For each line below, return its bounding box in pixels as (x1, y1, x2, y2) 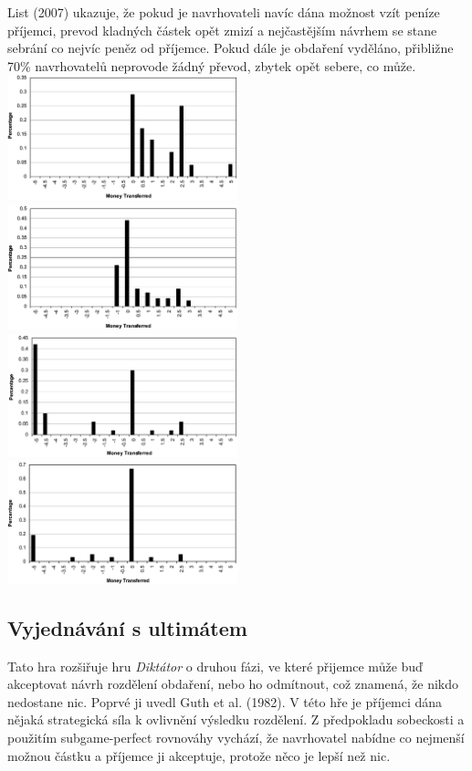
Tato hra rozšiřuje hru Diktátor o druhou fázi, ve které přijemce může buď (7, 656, 423, 675)
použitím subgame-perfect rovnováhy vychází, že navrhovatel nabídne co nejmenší (7, 727, 465, 746)
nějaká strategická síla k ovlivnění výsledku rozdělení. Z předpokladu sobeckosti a (7, 710, 465, 729)
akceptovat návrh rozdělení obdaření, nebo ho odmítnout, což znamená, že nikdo (7, 674, 459, 693)
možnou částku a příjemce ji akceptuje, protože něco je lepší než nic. (7, 745, 391, 765)
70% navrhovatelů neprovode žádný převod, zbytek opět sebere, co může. (7, 56, 416, 75)
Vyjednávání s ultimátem (7, 613, 247, 641)
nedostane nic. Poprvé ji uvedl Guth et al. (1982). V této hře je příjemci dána (7, 692, 443, 711)
